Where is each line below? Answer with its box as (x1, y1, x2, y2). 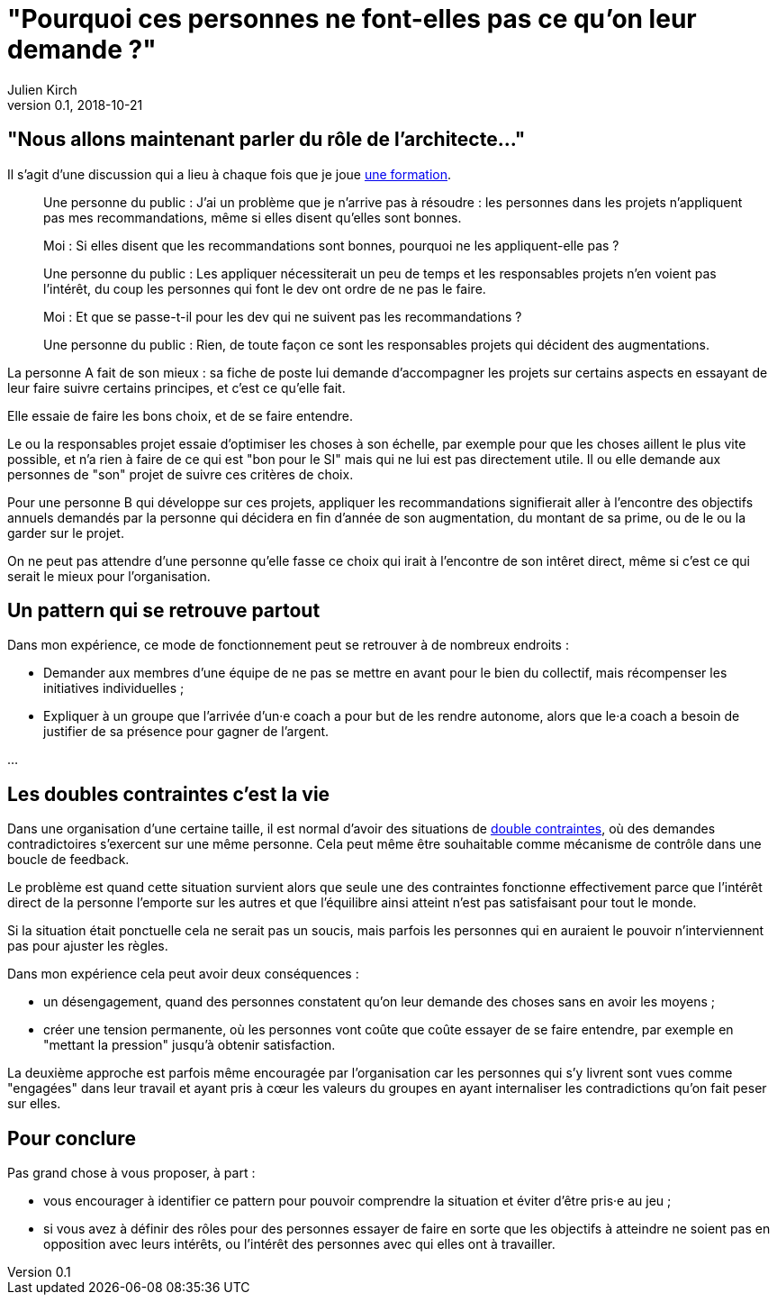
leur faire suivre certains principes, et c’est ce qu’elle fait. (7, 379, 346, 396)
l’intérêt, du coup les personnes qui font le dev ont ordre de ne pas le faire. (43, 280, 486, 296)
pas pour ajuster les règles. (7, 938, 168, 954)
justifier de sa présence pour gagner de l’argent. (43, 724, 330, 740)
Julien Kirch (7, 81, 77, 97)
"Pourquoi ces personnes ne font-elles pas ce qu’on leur (7, 4, 697, 34)
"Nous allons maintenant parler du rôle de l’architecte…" (7, 128, 526, 151)
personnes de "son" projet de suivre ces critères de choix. (7, 466, 354, 482)
